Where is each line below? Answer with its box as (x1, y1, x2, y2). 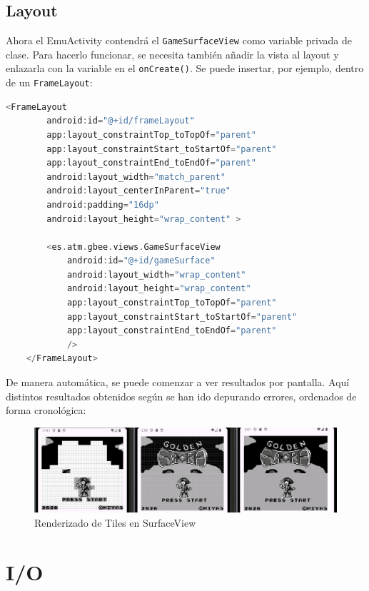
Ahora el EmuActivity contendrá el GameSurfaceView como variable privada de (6, 33, 352, 48)
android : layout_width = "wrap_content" (66, 269, 246, 280)
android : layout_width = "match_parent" (46, 171, 226, 182)
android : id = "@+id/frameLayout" (46, 116, 195, 126)
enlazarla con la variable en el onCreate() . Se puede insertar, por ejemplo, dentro (6, 61, 364, 76)
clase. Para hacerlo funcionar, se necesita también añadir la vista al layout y (6, 46, 339, 61)
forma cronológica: (6, 403, 86, 418)
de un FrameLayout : (6, 75, 93, 90)
